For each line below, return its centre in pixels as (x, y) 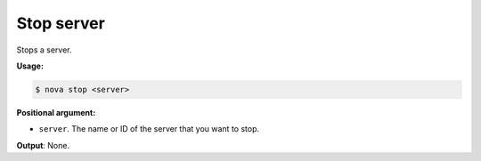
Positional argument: (56, 112)
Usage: (30, 66)
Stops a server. (44, 50)
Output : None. (43, 145)
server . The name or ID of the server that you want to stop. (149, 129)
